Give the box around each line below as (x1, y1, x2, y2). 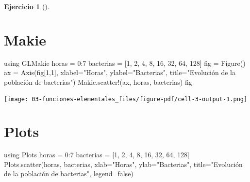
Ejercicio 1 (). (4, 1, 50, 11)
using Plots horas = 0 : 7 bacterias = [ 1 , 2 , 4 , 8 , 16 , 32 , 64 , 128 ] (4, 150, 189, 160)
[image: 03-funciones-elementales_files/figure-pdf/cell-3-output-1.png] (4, 95, 248, 103)
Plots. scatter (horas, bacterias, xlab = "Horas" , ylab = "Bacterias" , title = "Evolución (4, 159, 243, 169)
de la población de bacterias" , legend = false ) (4, 168, 133, 179)
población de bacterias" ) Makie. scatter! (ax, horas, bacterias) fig (4, 76, 192, 87)
